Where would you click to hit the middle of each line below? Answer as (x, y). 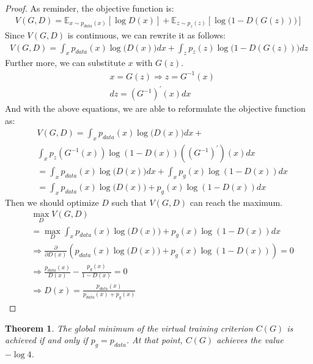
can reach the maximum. (236, 202)
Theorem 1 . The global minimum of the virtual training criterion (129, 328)
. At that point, (154, 340)
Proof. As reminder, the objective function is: (90, 8)
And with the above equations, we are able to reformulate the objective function (155, 108)
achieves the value (250, 340)
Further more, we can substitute (65, 63)
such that (129, 202)
